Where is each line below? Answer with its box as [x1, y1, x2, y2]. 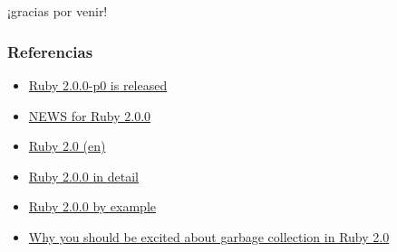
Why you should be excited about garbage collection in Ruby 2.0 [28, 227, 390, 246]
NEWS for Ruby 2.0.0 [28, 106, 151, 125]
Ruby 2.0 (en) [28, 136, 106, 155]
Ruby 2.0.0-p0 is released [28, 76, 168, 94]
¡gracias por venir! [7, 2, 108, 21]
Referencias [7, 40, 93, 62]
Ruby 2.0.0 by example [28, 197, 156, 216]
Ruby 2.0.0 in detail [28, 166, 139, 185]
